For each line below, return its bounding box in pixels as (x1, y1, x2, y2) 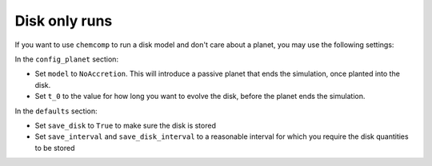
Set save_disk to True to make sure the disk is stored (34, 121, 216, 130)
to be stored (34, 143, 75, 152)
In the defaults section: (14, 106, 98, 116)
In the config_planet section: (14, 54, 119, 64)
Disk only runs (14, 12, 113, 30)
